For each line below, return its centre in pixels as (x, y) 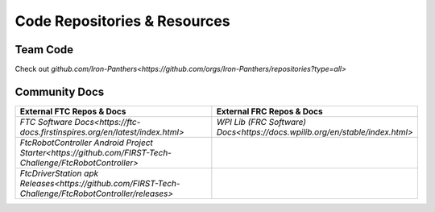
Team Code (44, 50)
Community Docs (60, 91)
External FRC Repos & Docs (269, 111)
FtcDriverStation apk (59, 173)
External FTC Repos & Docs (73, 111)
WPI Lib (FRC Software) (261, 122)
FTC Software (46, 122)
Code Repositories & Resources (122, 21)
